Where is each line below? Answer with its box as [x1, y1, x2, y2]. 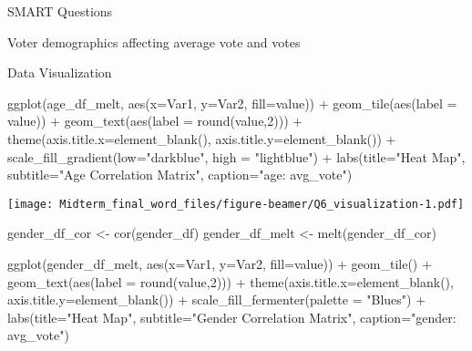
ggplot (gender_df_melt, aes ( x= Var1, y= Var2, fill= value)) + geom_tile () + [7, 254, 432, 273]
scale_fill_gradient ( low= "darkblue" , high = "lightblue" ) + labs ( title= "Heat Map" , [7, 147, 466, 166]
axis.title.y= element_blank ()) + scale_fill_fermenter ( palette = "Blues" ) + [7, 290, 426, 309]
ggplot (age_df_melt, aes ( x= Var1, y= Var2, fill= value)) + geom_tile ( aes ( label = [7, 93, 457, 112]
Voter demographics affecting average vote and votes [7, 32, 301, 51]
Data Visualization [7, 63, 112, 82]
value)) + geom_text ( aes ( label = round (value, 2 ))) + [7, 111, 303, 130]
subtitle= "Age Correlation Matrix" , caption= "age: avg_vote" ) [7, 165, 353, 184]
